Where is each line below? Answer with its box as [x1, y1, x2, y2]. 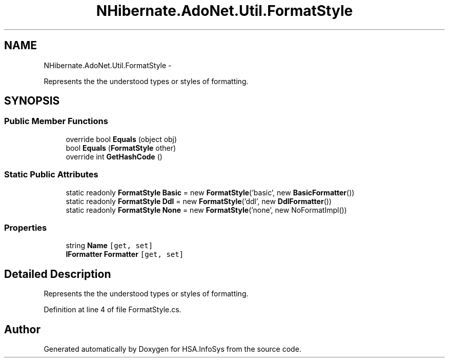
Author [4, 323, 40, 336]
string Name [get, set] [66, 241, 153, 250]
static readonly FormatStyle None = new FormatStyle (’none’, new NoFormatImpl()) [66, 205, 347, 214]
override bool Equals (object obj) [66, 134, 177, 144]
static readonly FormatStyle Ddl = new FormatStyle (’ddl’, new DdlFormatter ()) [66, 196, 332, 206]
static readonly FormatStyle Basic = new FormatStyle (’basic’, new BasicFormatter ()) [66, 188, 355, 197]
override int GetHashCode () [66, 152, 162, 161]
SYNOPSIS [4, 94, 60, 108]
